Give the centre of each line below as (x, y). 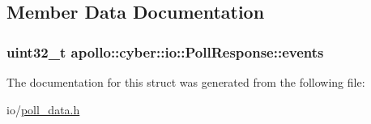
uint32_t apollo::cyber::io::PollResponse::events (165, 51)
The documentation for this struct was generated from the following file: (186, 82)
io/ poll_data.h (43, 109)
